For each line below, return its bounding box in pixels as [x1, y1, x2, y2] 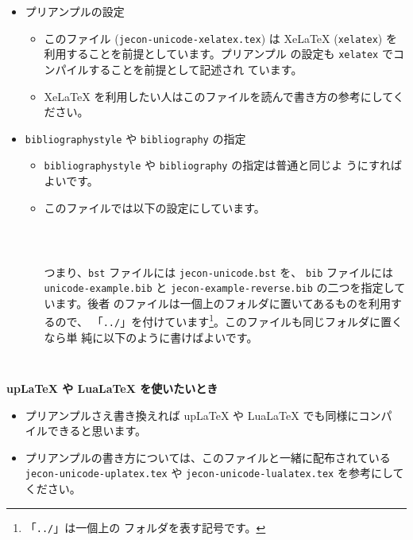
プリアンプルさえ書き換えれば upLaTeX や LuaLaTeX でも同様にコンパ [25, 406, 392, 423]
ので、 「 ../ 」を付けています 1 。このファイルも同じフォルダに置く [55, 311, 403, 330]
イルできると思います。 [25, 422, 147, 439]
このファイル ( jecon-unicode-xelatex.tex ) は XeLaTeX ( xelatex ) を [44, 29, 397, 46]
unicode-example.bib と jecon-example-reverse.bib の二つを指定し [44, 279, 395, 296]
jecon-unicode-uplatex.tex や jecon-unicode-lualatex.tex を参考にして [25, 464, 404, 481]
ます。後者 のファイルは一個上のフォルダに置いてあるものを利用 [55, 294, 392, 311]
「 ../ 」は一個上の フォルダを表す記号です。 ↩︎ [25, 519, 266, 535]
